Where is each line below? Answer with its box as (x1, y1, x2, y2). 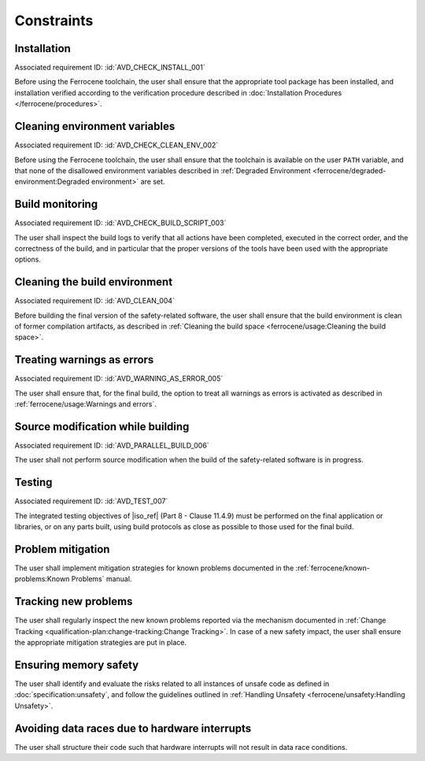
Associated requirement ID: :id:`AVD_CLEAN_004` (14, 296, 175, 306)
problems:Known (14, 574, 70, 584)
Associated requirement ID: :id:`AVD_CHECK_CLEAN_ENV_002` (14, 140, 219, 150)
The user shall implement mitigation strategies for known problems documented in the (14, 563, 294, 573)
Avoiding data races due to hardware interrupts (14, 722, 252, 735)
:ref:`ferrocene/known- (295, 563, 370, 573)
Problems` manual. (71, 574, 132, 584)
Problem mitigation (14, 542, 110, 555)
